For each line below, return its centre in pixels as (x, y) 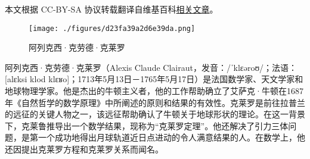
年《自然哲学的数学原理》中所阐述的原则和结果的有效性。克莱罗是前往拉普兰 (155, 102)
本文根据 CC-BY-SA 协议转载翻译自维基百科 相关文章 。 (111, 9)
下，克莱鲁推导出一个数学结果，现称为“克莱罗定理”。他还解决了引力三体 (147, 125)
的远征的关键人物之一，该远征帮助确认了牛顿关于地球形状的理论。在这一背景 (155, 114)
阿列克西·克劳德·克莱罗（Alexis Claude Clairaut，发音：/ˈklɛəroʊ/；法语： (151, 67)
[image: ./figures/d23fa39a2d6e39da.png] (112, 28)
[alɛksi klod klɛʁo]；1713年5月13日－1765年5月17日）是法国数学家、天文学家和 (154, 79)
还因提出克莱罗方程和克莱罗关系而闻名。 (84, 149)
